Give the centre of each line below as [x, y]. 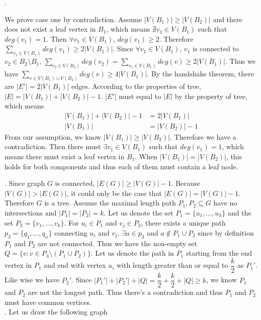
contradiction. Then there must [53, 146]
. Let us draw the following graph [56, 312]
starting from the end [219, 253]
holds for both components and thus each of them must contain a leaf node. [121, 166]
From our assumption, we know [53, 136]
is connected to [216, 48]
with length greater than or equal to [172, 265]
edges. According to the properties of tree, [136, 86]
